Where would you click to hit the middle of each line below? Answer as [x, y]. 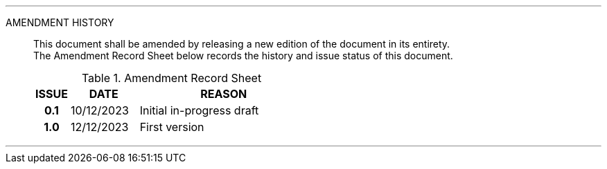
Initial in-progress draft [199, 110]
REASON [224, 94]
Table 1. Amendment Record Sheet [171, 78]
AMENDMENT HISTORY [60, 22]
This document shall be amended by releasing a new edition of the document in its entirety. [242, 44]
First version [172, 127]
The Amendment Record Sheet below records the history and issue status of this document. [243, 56]
